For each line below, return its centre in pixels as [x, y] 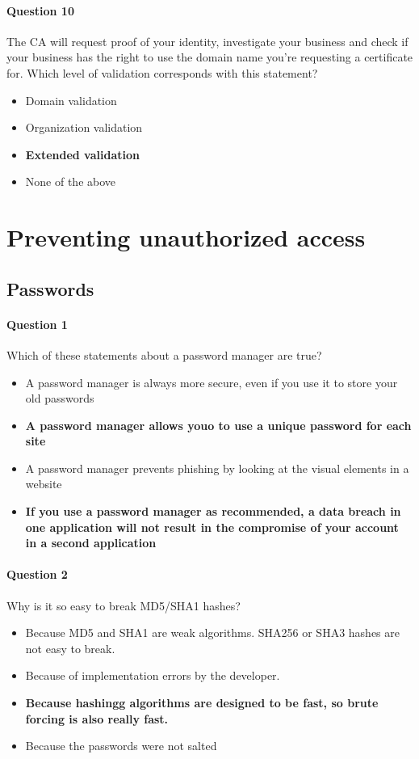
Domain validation [71, 100]
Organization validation [84, 127]
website [44, 484]
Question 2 [37, 574]
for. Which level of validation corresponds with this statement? [162, 72]
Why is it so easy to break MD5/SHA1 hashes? [124, 605]
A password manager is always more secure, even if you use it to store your [212, 382]
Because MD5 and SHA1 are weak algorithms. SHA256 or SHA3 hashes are [212, 632]
